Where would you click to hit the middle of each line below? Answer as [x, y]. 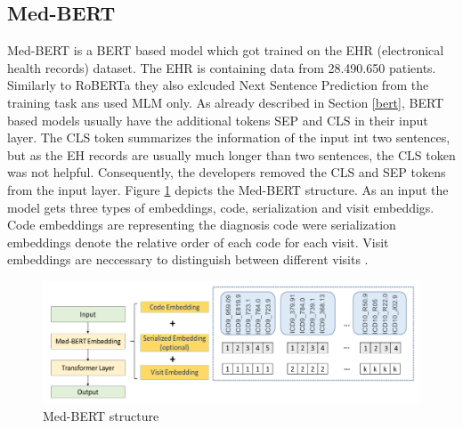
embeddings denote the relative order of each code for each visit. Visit [198, 242]
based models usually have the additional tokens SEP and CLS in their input [218, 120]
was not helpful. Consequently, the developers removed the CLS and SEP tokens [227, 172]
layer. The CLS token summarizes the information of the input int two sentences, [229, 137]
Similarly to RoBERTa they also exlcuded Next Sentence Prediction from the [218, 85]
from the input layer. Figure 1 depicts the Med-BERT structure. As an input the [228, 189]
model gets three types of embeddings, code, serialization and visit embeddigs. [221, 207]
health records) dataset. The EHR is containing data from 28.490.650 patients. [222, 67]
